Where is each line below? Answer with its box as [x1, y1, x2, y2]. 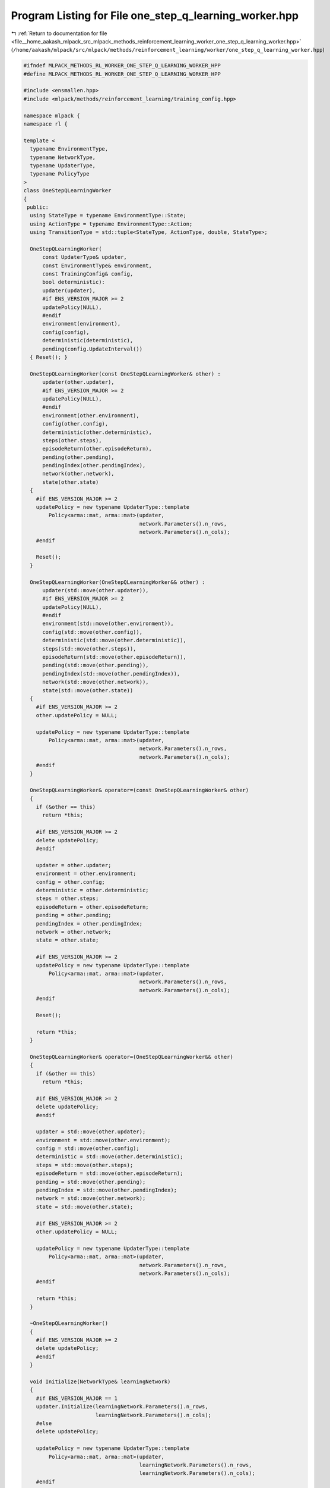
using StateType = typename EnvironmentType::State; [30, 212, 186, 219]
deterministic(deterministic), [42, 337, 134, 344]
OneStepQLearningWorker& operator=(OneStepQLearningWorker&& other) [30, 1054, 234, 1060]
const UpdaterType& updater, [42, 254, 127, 261]
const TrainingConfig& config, [42, 271, 134, 277]
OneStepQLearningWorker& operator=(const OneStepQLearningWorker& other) [30, 787, 249, 794]
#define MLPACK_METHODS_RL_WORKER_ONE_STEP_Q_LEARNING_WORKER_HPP [23, 70, 221, 77]
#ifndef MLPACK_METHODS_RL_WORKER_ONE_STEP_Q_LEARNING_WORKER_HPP [23, 62, 221, 69]
